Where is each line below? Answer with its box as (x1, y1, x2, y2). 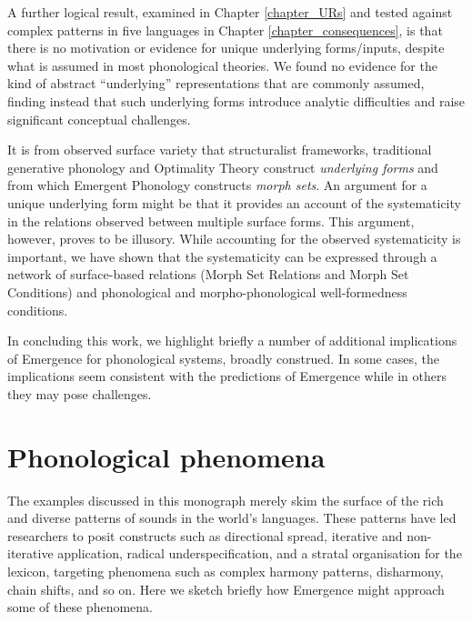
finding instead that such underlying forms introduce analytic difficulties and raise (7, 91, 466, 110)
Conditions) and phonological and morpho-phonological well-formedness (7, 282, 407, 301)
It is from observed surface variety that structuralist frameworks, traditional (7, 140, 432, 159)
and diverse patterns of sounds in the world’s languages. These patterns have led (7, 508, 457, 527)
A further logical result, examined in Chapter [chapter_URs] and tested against (7, 3, 453, 21)
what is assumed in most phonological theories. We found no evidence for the (7, 55, 437, 75)
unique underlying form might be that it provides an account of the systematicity (7, 193, 461, 212)
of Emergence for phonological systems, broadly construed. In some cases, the (7, 348, 439, 367)
